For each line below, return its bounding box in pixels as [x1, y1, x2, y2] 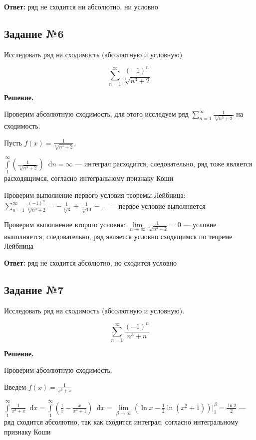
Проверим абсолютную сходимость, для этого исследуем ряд [4, 109, 189, 119]
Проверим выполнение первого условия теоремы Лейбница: [4, 190, 186, 200]
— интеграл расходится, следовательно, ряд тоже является [75, 158, 253, 169]
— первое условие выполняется [109, 200, 206, 211]
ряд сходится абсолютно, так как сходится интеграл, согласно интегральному [4, 417, 239, 427]
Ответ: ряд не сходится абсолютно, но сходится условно [4, 258, 177, 268]
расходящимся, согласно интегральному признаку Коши [4, 173, 173, 183]
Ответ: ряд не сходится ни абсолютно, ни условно [4, 1, 158, 11]
